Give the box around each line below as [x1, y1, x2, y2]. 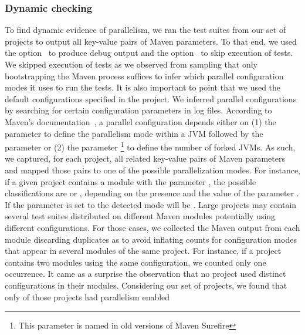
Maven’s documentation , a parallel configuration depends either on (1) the [5, 115, 276, 128]
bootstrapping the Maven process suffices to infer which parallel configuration [5, 69, 284, 82]
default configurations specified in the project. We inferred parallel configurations [5, 92, 297, 105]
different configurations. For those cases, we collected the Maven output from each [5, 221, 300, 233]
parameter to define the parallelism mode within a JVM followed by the [5, 127, 263, 139]
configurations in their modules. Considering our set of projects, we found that [5, 279, 287, 291]
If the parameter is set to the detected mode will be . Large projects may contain [5, 198, 297, 210]
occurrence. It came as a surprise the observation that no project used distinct [5, 267, 286, 280]
